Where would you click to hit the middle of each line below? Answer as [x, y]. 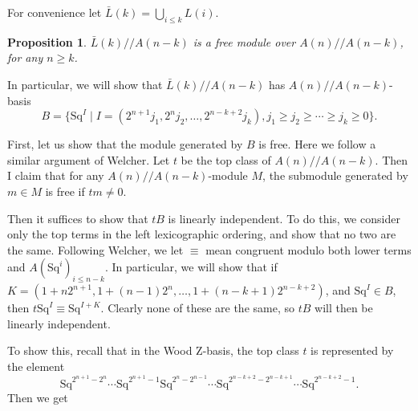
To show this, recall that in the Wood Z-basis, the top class [153, 350]
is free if [65, 191]
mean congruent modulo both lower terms [308, 249]
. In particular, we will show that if [191, 267]
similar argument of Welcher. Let [89, 159]
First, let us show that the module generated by [125, 144]
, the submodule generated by [335, 175]
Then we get [38, 397]
